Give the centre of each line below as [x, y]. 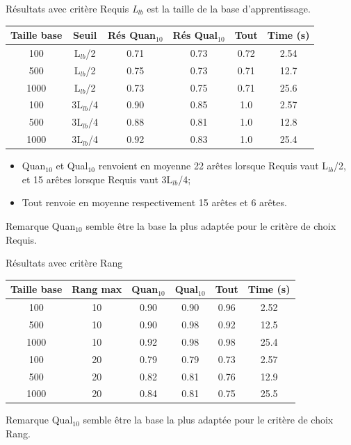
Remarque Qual [39, 420]
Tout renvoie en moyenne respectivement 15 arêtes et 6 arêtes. [154, 202]
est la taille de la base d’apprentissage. [229, 8]
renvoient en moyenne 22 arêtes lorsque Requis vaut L [213, 166]
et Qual [72, 166]
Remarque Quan [41, 226]
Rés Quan [131, 35]
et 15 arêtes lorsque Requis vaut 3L [97, 179]
